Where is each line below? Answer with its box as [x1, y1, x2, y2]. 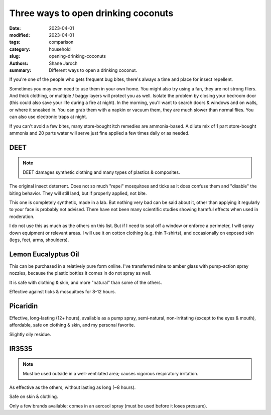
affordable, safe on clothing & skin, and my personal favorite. [9, 322, 135, 328]
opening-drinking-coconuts [49, 53, 106, 59]
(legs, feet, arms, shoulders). [9, 237, 69, 243]
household [49, 46, 71, 52]
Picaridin [9, 301, 38, 310]
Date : [9, 25, 21, 31]
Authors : [9, 60, 29, 66]
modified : [9, 32, 30, 38]
